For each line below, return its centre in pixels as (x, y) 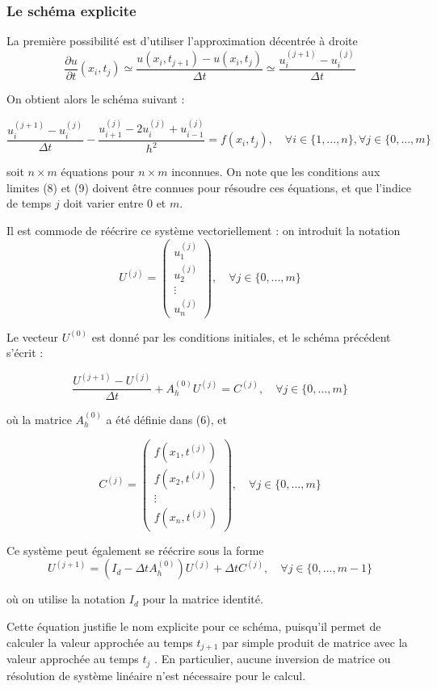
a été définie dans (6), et (166, 420)
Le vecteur (32, 336)
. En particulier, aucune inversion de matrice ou (273, 659)
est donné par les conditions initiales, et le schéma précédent (241, 336)
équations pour (98, 172)
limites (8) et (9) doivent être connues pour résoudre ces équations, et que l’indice (209, 187)
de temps (29, 203)
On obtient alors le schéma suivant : (96, 99)
